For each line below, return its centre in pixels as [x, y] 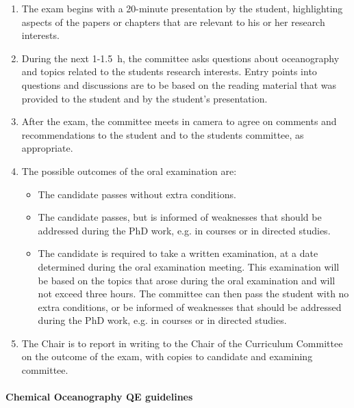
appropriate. [47, 148]
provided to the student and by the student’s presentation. [144, 98]
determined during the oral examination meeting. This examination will [189, 266]
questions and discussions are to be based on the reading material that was [179, 84]
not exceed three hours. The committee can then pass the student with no [193, 294]
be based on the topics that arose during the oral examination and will [187, 280]
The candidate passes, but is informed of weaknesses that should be [180, 217]
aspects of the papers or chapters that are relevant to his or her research [173, 22]
